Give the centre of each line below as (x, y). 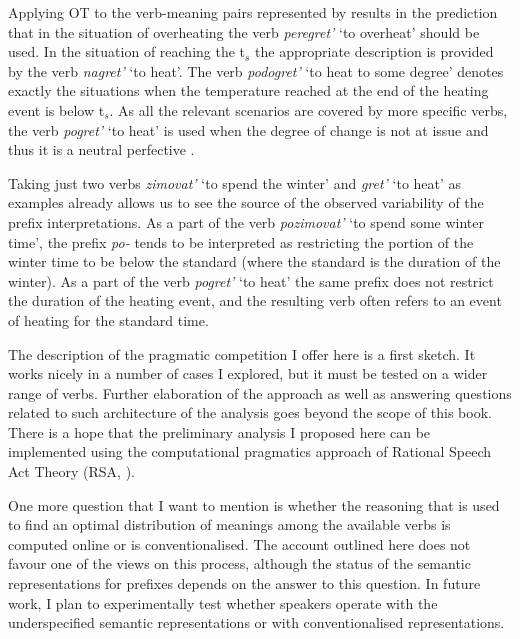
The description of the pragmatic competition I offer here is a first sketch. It (242, 353)
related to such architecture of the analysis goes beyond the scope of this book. (250, 412)
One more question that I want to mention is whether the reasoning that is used (254, 504)
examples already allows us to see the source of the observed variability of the (246, 202)
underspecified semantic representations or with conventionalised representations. (256, 622)
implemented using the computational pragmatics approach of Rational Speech (250, 451)
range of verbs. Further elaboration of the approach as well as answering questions (260, 392)
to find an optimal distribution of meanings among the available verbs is (229, 524)
